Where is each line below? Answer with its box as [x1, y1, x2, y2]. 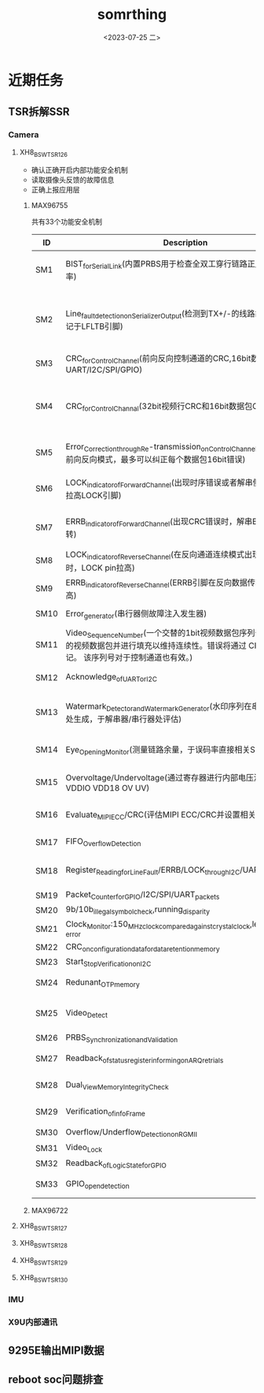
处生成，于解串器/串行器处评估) [65, 713, 182, 724]
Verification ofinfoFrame [65, 1105, 145, 1118]
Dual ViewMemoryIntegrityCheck [65, 1078, 169, 1091]
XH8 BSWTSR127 [19, 1221, 68, 1233]
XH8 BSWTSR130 [19, 1272, 68, 1284]
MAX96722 [31, 1206, 68, 1216]
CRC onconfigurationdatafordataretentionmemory [65, 940, 220, 953]
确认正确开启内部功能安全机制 [31, 166, 128, 175]
